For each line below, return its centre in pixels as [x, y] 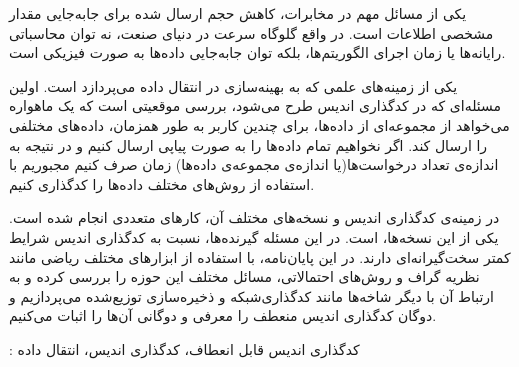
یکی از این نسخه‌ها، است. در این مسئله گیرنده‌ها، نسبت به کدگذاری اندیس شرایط [254, 236]
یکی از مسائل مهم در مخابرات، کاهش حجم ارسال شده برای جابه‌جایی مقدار [238, 13]
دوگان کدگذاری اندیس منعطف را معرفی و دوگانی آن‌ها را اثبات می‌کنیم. [223, 315]
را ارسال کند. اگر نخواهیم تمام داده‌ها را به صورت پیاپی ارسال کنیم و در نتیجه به [248, 144]
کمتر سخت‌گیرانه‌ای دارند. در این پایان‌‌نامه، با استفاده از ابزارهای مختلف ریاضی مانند [260, 256]
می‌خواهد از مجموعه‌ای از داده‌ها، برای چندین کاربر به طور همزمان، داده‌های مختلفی [259, 124]
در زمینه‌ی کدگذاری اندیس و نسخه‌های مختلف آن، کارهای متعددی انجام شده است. [254, 217]
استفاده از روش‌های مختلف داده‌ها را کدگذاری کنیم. [162, 183]
